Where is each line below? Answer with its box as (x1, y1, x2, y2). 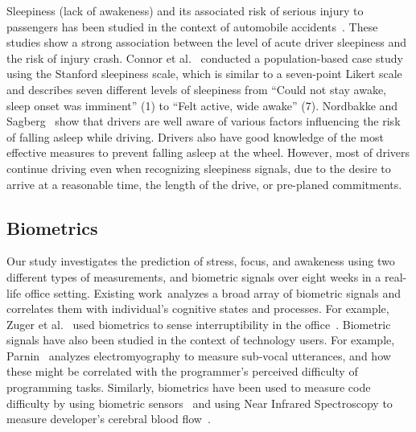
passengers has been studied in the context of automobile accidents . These (6, 18, 378, 35)
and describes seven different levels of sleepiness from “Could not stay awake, (6, 80, 386, 97)
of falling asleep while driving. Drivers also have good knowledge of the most (6, 128, 384, 145)
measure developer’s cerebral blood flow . (6, 410, 211, 427)
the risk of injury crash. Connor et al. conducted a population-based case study (6, 49, 403, 66)
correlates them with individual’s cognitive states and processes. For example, (6, 300, 389, 317)
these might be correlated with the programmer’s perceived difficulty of (6, 363, 358, 380)
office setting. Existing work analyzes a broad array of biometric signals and (24, 284, 402, 301)
